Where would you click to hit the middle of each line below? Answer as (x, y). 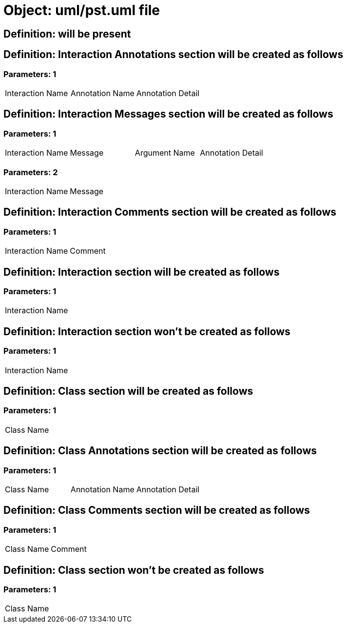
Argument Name (165, 153)
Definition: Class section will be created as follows (128, 391)
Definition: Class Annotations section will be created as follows (160, 451)
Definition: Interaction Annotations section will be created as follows (173, 55)
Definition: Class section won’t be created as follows (134, 570)
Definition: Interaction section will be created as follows (142, 272)
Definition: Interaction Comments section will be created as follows (170, 212)
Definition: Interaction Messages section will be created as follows (168, 114)
